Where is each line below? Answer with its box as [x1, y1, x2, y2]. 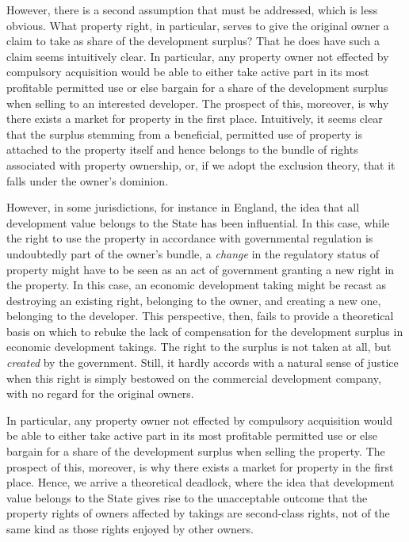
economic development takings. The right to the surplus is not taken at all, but [6, 338, 392, 355]
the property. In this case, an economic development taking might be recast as [6, 277, 387, 293]
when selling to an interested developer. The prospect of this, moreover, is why [6, 94, 389, 111]
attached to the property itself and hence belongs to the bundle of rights [6, 141, 358, 158]
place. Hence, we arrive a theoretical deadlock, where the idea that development [6, 474, 395, 490]
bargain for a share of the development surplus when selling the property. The [6, 443, 385, 460]
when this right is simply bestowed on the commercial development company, [6, 369, 381, 386]
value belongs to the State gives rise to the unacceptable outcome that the [6, 489, 368, 506]
